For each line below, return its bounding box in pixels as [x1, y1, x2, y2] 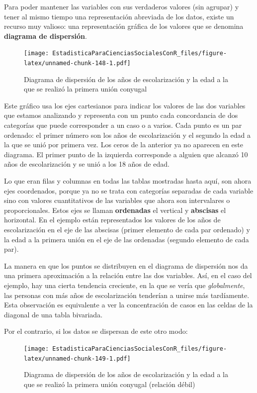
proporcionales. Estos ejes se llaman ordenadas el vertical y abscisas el [4, 204, 226, 215]
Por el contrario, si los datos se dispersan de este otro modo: [4, 326, 188, 336]
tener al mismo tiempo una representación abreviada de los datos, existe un [4, 11, 234, 21]
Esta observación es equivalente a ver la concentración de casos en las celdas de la [4, 299, 253, 310]
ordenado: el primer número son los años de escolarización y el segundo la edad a [4, 129, 251, 140]
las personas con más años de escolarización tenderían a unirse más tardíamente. [4, 290, 250, 300]
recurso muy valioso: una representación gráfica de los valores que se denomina [4, 21, 244, 31]
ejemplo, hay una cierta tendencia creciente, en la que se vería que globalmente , [4, 280, 245, 290]
